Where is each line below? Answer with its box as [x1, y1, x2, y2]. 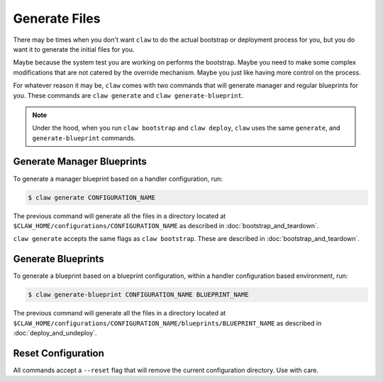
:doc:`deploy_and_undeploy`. [13, 328, 97, 337]
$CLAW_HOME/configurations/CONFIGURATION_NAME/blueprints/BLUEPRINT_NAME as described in [13, 319, 322, 327]
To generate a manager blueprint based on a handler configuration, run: [13, 174, 223, 183]
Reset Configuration [13, 347, 104, 359]
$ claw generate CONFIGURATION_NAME [28, 193, 156, 201]
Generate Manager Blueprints [13, 156, 147, 168]
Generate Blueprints [13, 253, 104, 265]
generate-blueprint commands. [32, 133, 136, 142]
